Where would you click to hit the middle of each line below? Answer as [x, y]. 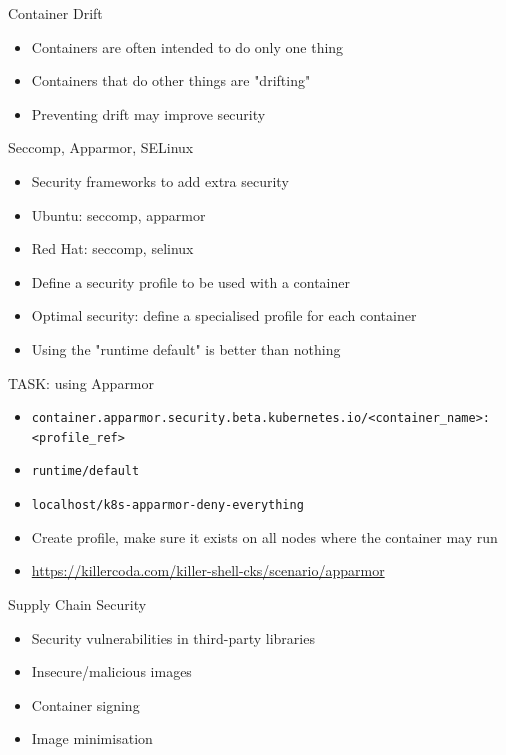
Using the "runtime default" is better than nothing [186, 348]
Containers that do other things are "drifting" [171, 80]
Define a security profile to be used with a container [190, 281]
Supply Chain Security [77, 603]
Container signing [85, 704]
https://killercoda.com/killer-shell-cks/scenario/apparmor [208, 570]
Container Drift [55, 13]
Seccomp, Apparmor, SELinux [101, 147]
